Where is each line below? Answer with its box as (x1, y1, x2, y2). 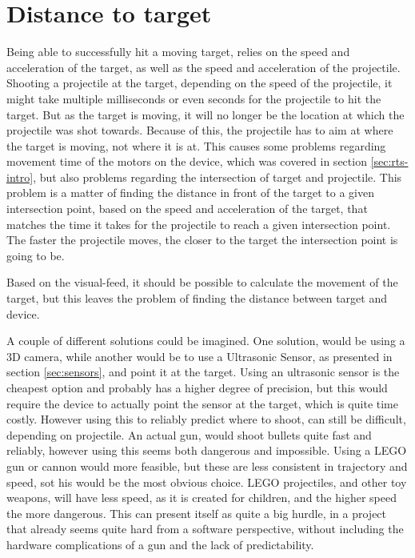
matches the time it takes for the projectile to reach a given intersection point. (6, 215, 391, 232)
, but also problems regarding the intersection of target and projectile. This (33, 168, 402, 185)
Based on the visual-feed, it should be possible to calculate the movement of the (6, 274, 398, 291)
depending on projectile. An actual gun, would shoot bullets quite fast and (6, 426, 372, 443)
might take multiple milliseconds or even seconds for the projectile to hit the (6, 90, 381, 106)
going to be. (6, 247, 65, 263)
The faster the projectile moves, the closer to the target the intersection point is (6, 231, 398, 248)
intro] (6, 168, 34, 185)
